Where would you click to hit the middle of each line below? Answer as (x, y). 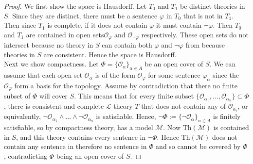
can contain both (127, 45)
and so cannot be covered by (198, 146)
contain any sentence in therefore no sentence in (75, 146)
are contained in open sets (65, 34)
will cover (53, 96)
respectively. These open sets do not (195, 34)
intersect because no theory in (49, 45)
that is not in (203, 15)
